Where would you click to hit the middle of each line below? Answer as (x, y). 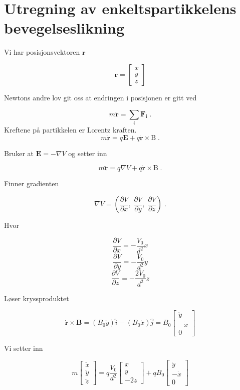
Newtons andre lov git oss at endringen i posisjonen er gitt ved (100, 97)
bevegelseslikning (64, 28)
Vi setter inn (24, 348)
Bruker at (19, 153)
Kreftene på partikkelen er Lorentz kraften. (70, 129)
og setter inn (88, 153)
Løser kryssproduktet (37, 298)
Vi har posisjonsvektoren (42, 52)
